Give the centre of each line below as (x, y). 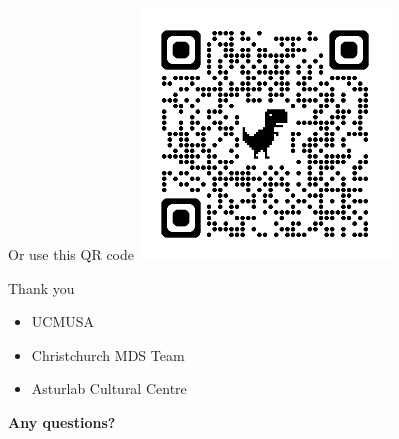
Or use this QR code (71, 254)
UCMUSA (63, 321)
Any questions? (62, 421)
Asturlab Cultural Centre (109, 388)
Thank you (41, 287)
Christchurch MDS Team (108, 354)
